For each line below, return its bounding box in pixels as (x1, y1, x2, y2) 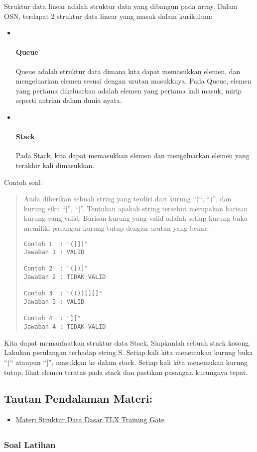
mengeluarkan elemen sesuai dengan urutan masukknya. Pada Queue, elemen (15, 76, 252, 86)
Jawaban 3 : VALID (23, 298, 85, 306)
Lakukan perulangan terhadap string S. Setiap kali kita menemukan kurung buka (4, 347, 253, 358)
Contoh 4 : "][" (23, 315, 81, 322)
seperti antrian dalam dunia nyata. (15, 95, 122, 105)
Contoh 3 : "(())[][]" (23, 290, 103, 297)
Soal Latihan (4, 439, 56, 451)
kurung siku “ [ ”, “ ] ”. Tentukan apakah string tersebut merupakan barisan (23, 203, 248, 213)
